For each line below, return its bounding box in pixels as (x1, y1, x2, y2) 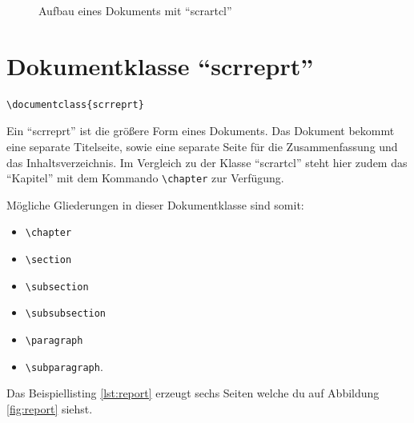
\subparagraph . (25, 357, 103, 374)
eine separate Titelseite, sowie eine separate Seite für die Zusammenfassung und (6, 138, 398, 154)
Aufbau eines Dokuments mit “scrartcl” (38, 2, 232, 18)
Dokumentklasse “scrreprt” (6, 49, 314, 82)
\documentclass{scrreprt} (6, 98, 144, 110)
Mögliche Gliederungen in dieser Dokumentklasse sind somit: (6, 196, 304, 213)
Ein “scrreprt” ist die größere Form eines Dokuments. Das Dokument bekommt (6, 122, 395, 139)
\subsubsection (25, 308, 107, 320)
